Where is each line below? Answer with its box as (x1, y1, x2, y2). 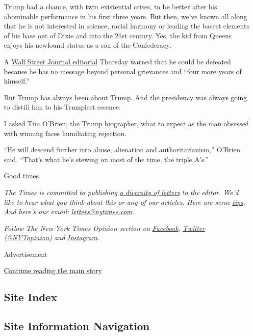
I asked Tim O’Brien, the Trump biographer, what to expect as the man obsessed (4, 118, 249, 128)
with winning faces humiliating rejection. (4, 128, 126, 138)
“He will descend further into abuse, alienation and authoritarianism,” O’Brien (4, 144, 241, 155)
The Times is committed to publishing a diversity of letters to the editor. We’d (4, 187, 239, 197)
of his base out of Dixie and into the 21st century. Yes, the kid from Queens (4, 30, 232, 40)
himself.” (4, 76, 29, 86)
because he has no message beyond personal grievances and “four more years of (4, 66, 242, 76)
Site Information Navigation (4, 318, 150, 334)
